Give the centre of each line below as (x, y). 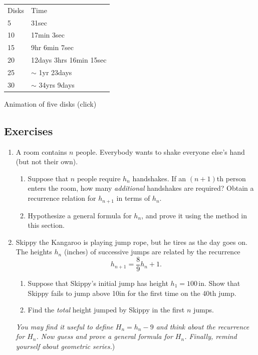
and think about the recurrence (203, 326)
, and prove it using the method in (194, 215)
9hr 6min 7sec (52, 47)
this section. (46, 225)
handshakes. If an (159, 178)
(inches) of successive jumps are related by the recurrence (152, 252)
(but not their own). (47, 161)
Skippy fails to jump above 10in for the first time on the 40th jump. (132, 293)
